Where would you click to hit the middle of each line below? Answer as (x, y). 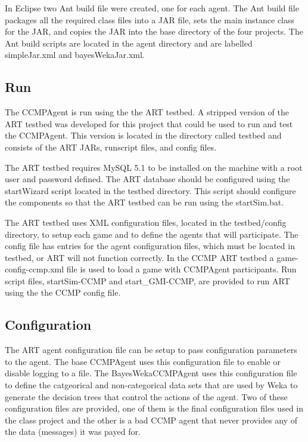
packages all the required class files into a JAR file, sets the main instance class (150, 19)
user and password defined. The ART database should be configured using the (147, 179)
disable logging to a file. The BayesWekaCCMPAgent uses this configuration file (151, 373)
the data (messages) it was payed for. (73, 432)
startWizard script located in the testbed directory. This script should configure (150, 190)
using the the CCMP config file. (63, 292)
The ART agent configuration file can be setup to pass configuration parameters (151, 350)
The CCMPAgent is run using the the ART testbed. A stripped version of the (147, 112)
